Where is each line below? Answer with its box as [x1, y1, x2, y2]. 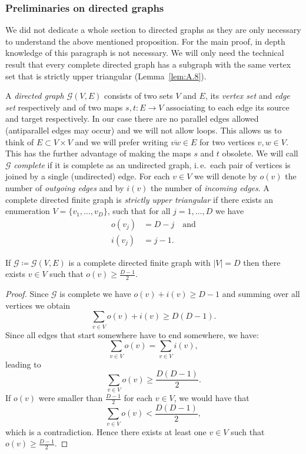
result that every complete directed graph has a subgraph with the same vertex [5, 58, 291, 70]
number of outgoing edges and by [5, 181, 124, 193]
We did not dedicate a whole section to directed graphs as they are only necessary [5, 24, 301, 36]
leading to [5, 358, 41, 370]
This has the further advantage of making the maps [5, 147, 191, 159]
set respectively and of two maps [5, 101, 123, 113]
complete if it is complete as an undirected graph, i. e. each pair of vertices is [14, 158, 291, 171]
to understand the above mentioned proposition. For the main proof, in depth [5, 35, 285, 47]
